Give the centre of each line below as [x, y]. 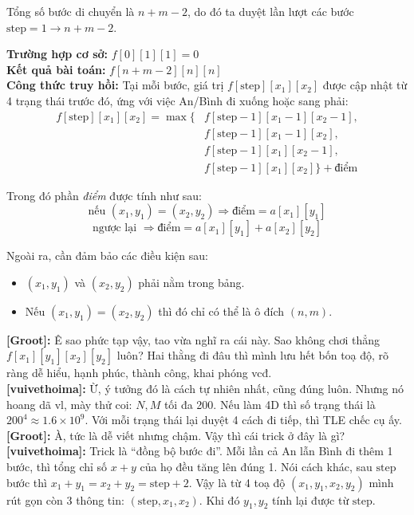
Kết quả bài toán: [56, 69]
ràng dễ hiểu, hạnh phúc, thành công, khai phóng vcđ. [139, 373]
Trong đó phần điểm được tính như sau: [104, 195]
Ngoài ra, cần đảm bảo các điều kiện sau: [107, 256]
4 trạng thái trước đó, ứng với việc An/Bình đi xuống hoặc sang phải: [177, 100]
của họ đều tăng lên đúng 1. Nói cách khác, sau [256, 467]
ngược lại [114, 228]
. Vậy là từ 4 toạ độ [237, 482]
